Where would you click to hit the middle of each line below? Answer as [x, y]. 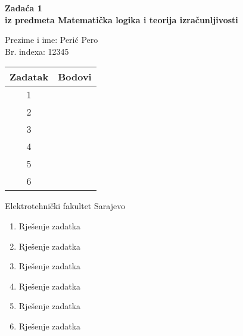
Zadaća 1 [24, 8]
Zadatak [29, 77]
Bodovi [75, 77]
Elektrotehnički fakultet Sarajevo [65, 206]
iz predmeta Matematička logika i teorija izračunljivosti [121, 19]
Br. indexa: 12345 [37, 51]
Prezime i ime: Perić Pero [52, 40]
